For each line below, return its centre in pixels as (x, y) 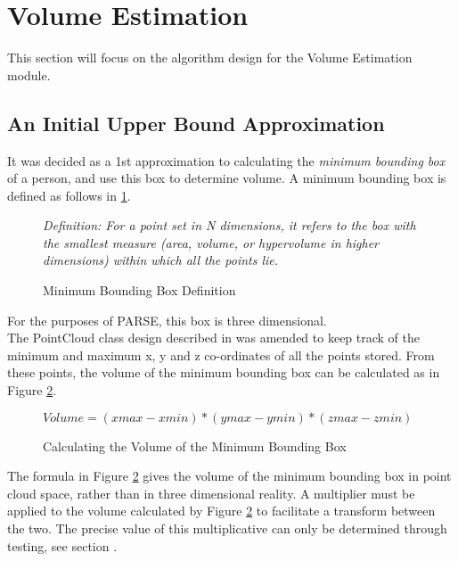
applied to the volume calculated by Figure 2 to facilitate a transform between (221, 511)
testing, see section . (62, 545)
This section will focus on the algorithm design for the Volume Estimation (210, 58)
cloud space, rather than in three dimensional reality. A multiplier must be (211, 493)
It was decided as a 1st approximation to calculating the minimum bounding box (226, 160)
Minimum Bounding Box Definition (139, 290)
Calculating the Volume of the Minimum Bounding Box (195, 445)
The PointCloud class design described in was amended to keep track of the (214, 338)
